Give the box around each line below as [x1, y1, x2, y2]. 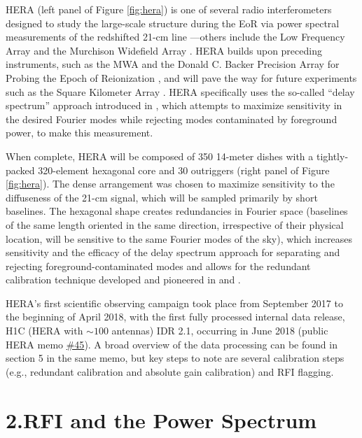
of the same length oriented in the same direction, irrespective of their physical [6, 217, 344, 232]
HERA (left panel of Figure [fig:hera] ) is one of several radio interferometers [6, 2, 332, 16]
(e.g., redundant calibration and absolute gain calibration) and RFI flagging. [6, 364, 334, 379]
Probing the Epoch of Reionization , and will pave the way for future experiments [6, 70, 357, 85]
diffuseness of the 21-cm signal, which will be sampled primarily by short [6, 190, 318, 204]
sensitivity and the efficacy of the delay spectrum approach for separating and [6, 245, 340, 260]
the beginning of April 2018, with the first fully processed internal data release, [6, 309, 345, 324]
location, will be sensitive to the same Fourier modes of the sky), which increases [6, 231, 353, 246]
